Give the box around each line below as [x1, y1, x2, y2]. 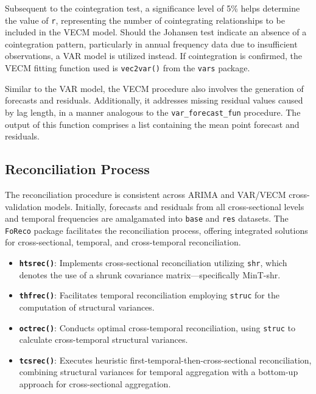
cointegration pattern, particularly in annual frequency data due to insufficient [5, 37, 298, 50]
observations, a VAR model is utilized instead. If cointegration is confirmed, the [5, 49, 302, 62]
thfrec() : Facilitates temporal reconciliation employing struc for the [19, 289, 279, 301]
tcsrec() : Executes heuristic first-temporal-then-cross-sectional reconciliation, [19, 353, 312, 366]
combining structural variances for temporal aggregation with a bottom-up [19, 365, 298, 378]
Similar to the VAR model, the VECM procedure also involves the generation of [5, 82, 304, 94]
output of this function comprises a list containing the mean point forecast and [5, 118, 300, 130]
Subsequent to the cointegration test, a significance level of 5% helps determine [5, 2, 300, 14]
